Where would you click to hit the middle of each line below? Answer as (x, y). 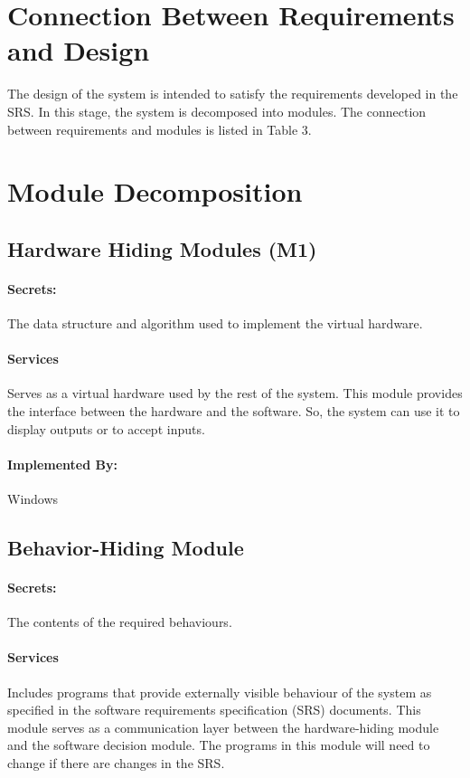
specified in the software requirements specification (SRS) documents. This (214, 710)
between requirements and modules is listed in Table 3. (160, 129)
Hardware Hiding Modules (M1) (162, 248)
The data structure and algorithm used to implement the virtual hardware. (215, 323)
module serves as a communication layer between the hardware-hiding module (223, 727)
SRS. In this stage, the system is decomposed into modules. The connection (217, 111)
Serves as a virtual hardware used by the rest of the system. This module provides (235, 393)
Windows (33, 499)
